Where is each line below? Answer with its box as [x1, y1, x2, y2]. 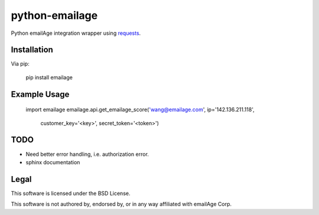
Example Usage [11, 89, 70, 99]
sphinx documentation [25, 158, 80, 165]
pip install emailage [25, 74, 73, 81]
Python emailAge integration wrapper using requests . [11, 30, 141, 37]
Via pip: [11, 60, 30, 67]
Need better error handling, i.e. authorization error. [25, 151, 149, 158]
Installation [11, 45, 53, 55]
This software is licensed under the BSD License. [11, 190, 131, 197]
